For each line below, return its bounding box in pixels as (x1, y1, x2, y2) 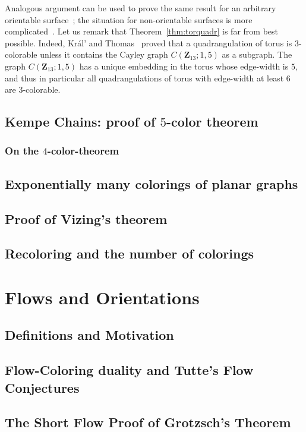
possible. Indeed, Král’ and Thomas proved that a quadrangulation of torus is (5, 36, 292, 49)
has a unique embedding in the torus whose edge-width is (79, 59, 289, 72)
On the (5, 143, 39, 158)
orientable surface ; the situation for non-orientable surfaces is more (5, 13, 253, 26)
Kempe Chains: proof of (5, 112, 156, 131)
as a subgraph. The (222, 48, 292, 61)
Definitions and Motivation (5, 326, 174, 344)
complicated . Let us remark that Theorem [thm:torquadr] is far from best (5, 25, 278, 37)
